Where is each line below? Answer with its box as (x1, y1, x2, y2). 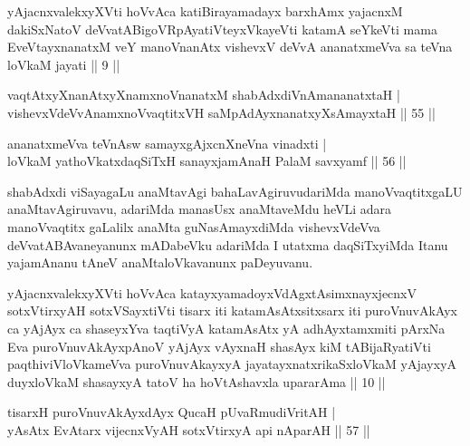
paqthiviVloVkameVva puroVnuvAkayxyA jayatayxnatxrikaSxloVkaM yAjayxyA (7, 354, 457, 373)
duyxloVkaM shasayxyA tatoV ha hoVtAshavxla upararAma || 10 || (7, 372, 386, 391)
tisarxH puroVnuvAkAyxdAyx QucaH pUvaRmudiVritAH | (7, 402, 336, 422)
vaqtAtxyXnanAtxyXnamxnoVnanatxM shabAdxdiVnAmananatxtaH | (7, 85, 400, 104)
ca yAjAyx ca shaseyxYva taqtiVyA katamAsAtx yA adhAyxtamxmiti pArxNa (7, 318, 446, 337)
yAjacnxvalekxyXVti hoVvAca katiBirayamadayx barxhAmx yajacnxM (7, 2, 403, 20)
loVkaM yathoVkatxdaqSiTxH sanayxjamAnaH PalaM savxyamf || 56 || (7, 151, 407, 170)
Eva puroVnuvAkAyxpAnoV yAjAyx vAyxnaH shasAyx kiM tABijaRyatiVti (7, 336, 431, 355)
